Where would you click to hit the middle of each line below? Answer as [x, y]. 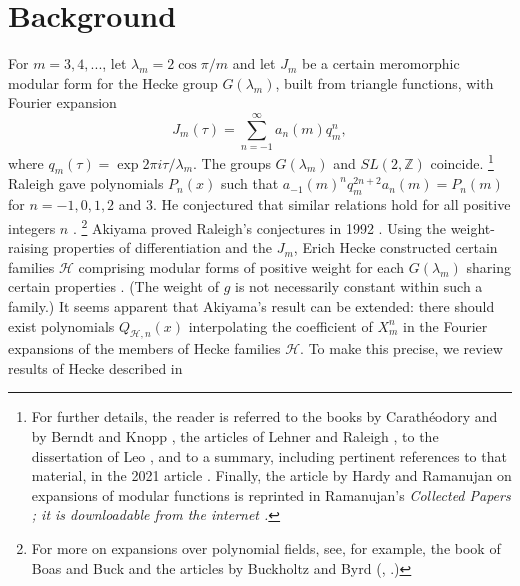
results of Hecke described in [95, 367]
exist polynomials [61, 325]
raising [28, 247]
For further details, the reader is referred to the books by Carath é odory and [264, 416]
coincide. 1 [462, 161]
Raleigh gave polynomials [86, 183]
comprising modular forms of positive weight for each [241, 266]
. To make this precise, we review [401, 348]
